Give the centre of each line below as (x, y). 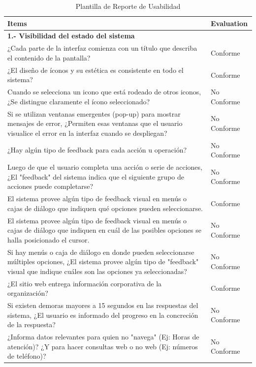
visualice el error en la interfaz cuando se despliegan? (87, 133)
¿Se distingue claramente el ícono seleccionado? (79, 101)
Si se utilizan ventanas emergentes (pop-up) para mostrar (94, 113)
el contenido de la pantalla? (49, 57)
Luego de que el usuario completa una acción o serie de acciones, (105, 167)
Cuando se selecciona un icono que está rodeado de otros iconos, (104, 92)
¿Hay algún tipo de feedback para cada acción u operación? (97, 150)
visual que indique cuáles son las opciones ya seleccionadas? (97, 271)
